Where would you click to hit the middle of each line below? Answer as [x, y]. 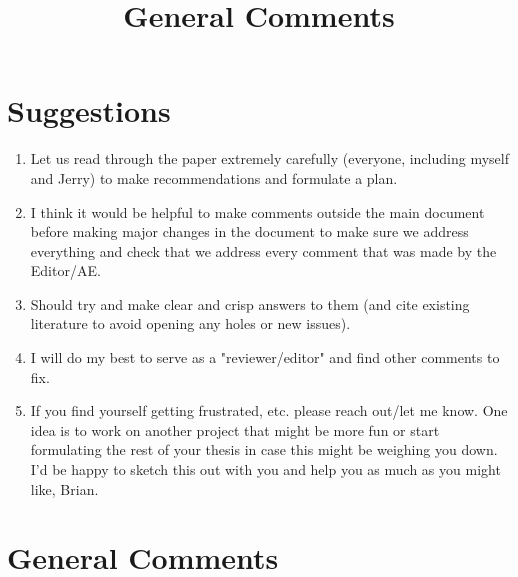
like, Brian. [64, 488]
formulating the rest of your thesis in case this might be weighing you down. [264, 449]
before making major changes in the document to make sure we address [249, 231]
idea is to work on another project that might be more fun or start [235, 429]
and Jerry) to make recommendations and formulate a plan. [214, 177]
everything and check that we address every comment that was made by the [263, 250]
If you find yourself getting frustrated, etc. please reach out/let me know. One [269, 410]
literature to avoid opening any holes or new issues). [190, 323]
